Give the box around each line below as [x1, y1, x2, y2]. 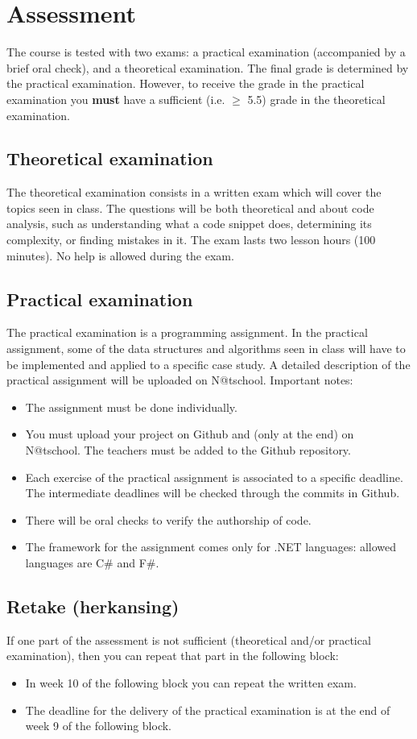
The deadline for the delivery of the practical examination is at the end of [25, 701, 390, 718]
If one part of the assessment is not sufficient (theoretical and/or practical [6, 631, 371, 648]
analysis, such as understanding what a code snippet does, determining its [6, 215, 372, 232]
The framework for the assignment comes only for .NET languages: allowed [25, 538, 397, 555]
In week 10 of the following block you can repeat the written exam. [25, 674, 357, 691]
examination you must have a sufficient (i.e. [6, 90, 225, 107]
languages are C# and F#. [25, 554, 159, 571]
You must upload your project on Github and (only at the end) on [25, 426, 354, 442]
